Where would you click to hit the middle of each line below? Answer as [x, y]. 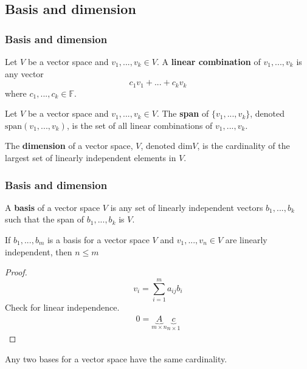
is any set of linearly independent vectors [187, 207]
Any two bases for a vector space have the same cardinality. [116, 358]
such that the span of [45, 219]
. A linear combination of [209, 61]
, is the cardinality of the [243, 146]
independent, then [39, 251]
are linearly [246, 240]
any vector [24, 73]
